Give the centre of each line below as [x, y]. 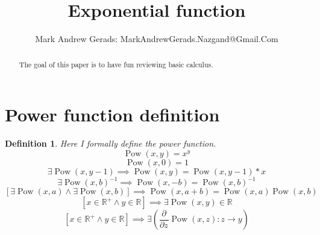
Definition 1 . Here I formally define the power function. [111, 143]
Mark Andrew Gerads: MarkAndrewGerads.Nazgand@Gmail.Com [157, 39]
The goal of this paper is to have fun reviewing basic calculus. [116, 64]
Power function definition [112, 114]
